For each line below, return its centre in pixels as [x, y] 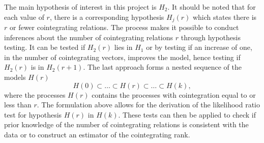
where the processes [35, 94]
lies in [123, 47]
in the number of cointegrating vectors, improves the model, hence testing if [122, 57]
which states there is [225, 17]
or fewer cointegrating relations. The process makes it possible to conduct [124, 27]
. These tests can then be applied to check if [187, 114]
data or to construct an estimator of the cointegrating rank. [97, 134]
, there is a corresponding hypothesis [107, 17]
